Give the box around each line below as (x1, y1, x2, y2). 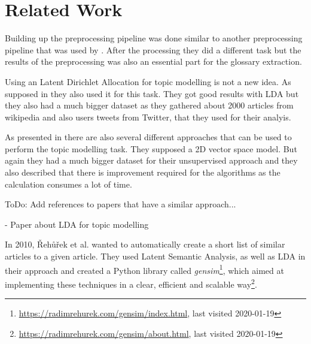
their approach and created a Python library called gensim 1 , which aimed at (5, 262, 284, 276)
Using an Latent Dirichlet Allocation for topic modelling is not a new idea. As (5, 75, 291, 87)
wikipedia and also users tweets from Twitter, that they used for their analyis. (5, 110, 291, 123)
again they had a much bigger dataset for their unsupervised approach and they (5, 154, 298, 167)
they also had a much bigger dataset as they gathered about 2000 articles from (5, 99, 294, 111)
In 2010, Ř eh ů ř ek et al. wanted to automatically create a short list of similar (5, 238, 285, 251)
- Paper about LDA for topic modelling (5, 218, 149, 230)
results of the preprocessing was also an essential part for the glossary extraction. (5, 55, 302, 68)
